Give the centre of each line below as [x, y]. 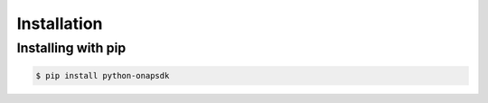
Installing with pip [71, 48]
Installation [60, 23]
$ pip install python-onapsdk [103, 75]
